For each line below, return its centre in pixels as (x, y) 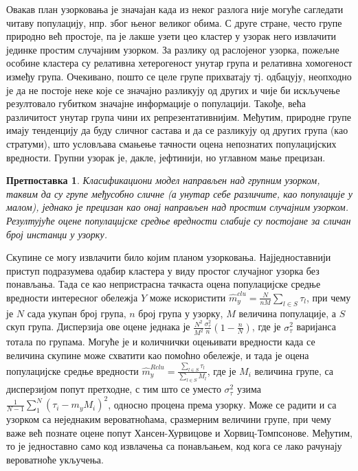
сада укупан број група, (77, 313)
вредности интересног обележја (72, 297)
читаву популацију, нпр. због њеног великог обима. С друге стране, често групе (174, 22)
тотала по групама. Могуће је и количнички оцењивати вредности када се (161, 342)
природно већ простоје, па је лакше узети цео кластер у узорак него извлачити (171, 36)
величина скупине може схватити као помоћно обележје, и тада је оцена (158, 355)
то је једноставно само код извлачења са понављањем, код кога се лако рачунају (174, 446)
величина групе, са (294, 370)
